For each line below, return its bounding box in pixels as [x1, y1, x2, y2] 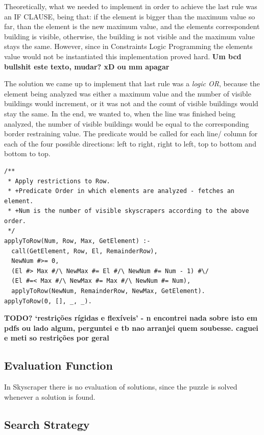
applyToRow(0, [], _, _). [4, 297, 92, 305]
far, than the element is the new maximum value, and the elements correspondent [4, 21, 260, 32]
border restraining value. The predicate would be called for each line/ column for [4, 128, 258, 139]
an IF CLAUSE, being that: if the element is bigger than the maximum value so [4, 11, 255, 21]
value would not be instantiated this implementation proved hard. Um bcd [4, 51, 242, 61]
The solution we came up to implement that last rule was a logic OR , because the [4, 78, 260, 89]
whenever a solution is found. [4, 391, 95, 402]
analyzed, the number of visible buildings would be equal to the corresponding [4, 118, 249, 129]
